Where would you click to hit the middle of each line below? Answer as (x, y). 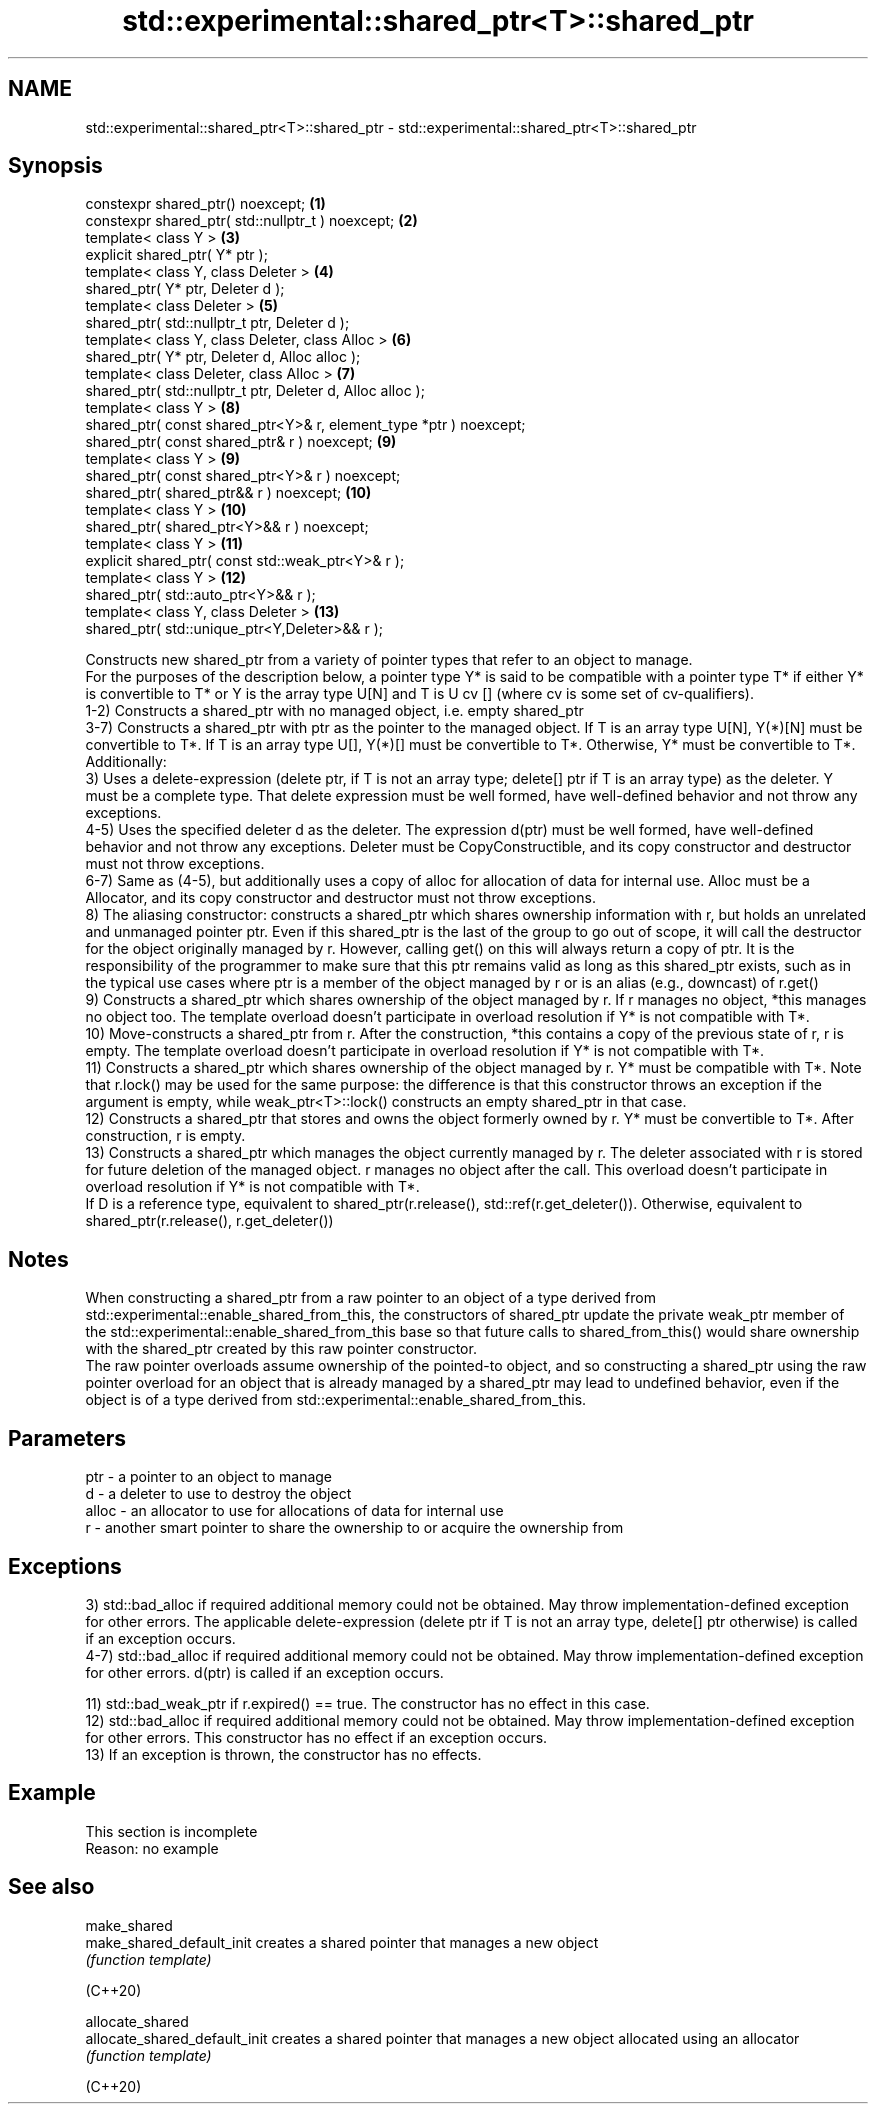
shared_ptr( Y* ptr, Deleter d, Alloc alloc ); (223, 357)
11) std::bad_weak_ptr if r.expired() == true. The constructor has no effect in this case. (367, 1703)
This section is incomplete (171, 1831)
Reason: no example (152, 1848)
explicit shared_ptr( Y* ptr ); (176, 255)
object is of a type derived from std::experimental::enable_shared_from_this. (336, 1400)
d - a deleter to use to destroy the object (218, 1494)
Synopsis (55, 166)
